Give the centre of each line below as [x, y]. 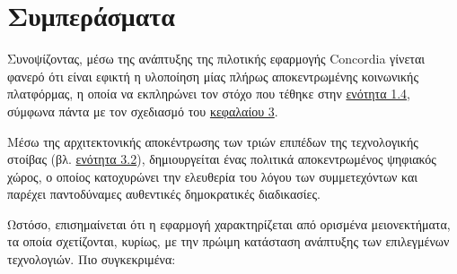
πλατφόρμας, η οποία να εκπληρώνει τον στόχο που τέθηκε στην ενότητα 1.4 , [209, 94]
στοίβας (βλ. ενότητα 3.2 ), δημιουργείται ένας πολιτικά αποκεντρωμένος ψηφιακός [222, 159]
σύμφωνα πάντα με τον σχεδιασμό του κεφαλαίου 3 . [143, 111]
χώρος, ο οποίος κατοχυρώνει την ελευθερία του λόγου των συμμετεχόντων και [213, 176]
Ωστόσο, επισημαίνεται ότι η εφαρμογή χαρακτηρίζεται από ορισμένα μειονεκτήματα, [229, 223]
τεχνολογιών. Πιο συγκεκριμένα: [92, 259]
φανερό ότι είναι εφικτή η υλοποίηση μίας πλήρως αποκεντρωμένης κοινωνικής [213, 76]
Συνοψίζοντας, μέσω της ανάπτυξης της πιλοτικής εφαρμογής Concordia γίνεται [216, 59]
